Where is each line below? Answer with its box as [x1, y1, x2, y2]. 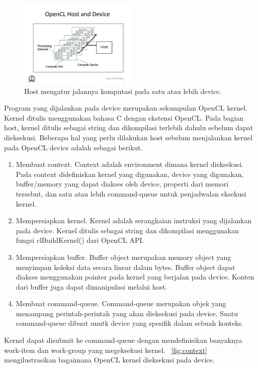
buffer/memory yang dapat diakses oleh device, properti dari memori [16, 178, 229, 189]
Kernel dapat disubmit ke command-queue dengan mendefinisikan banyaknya [4, 335, 242, 345]
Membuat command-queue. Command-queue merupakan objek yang [16, 298, 226, 309]
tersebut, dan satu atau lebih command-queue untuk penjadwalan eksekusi [16, 188, 246, 199]
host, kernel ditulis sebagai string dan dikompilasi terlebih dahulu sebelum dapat [4, 122, 253, 133]
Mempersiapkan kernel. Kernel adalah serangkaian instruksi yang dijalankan [16, 215, 252, 226]
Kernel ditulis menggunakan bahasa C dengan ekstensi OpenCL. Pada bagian [4, 112, 243, 123]
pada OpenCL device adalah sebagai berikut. [4, 142, 143, 152]
